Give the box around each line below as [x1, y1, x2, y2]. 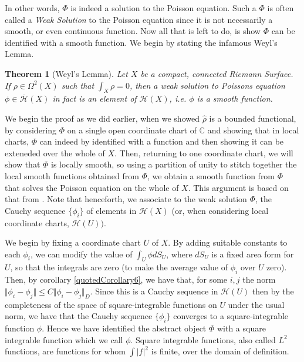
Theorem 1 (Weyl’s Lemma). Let [5, 67, 128, 79]
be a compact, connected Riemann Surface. [140, 67, 293, 79]
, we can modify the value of [31, 247, 133, 260]
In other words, [5, 2, 60, 14]
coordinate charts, [5, 216, 69, 229]
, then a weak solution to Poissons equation [129, 79, 285, 91]
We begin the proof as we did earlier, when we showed [5, 112, 200, 124]
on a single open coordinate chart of [67, 123, 197, 136]
